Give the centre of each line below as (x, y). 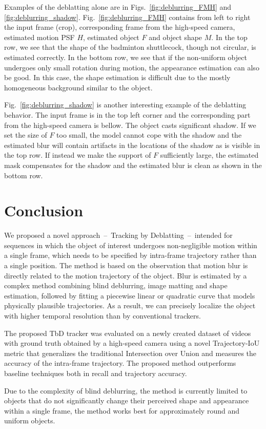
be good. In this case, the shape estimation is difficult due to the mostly (117, 77)
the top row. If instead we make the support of (78, 155)
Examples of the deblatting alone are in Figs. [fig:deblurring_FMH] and (118, 7)
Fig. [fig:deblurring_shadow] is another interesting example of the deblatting (125, 105)
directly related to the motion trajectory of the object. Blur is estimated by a (126, 275)
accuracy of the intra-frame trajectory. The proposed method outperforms (120, 363)
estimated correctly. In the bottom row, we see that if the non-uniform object (126, 57)
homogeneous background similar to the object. (78, 87)
